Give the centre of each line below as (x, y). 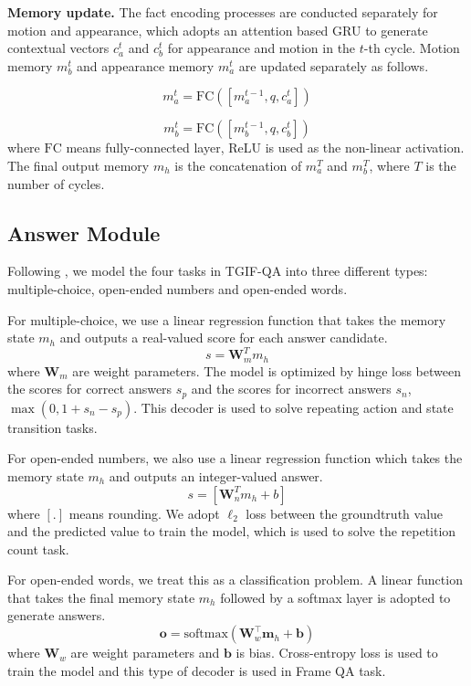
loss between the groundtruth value (345, 513)
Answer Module (84, 232)
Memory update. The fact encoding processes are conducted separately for (223, 12)
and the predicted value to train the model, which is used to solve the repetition (232, 531)
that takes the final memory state (101, 597)
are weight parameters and (145, 653)
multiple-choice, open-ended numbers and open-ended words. (178, 288)
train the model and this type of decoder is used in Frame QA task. (197, 670)
